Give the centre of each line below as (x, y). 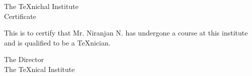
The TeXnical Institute (39, 69)
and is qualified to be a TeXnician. (57, 42)
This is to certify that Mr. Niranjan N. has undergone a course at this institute (126, 33)
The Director (24, 59)
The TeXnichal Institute (41, 6)
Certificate (20, 16)
